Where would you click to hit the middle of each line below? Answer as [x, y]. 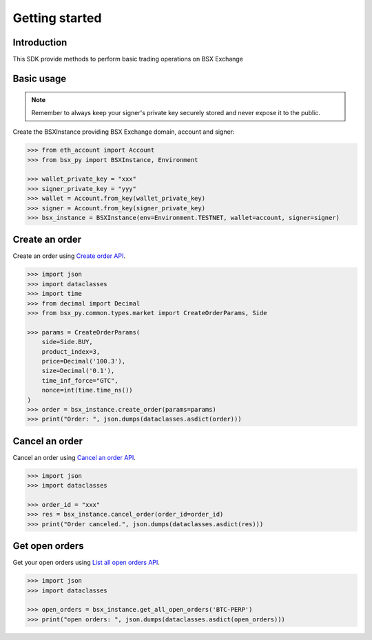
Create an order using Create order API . [69, 256]
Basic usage [40, 78]
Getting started [57, 18]
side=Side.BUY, [67, 342]
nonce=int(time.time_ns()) [87, 390]
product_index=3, [71, 351]
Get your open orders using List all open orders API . [86, 563]
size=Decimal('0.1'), [78, 371]
